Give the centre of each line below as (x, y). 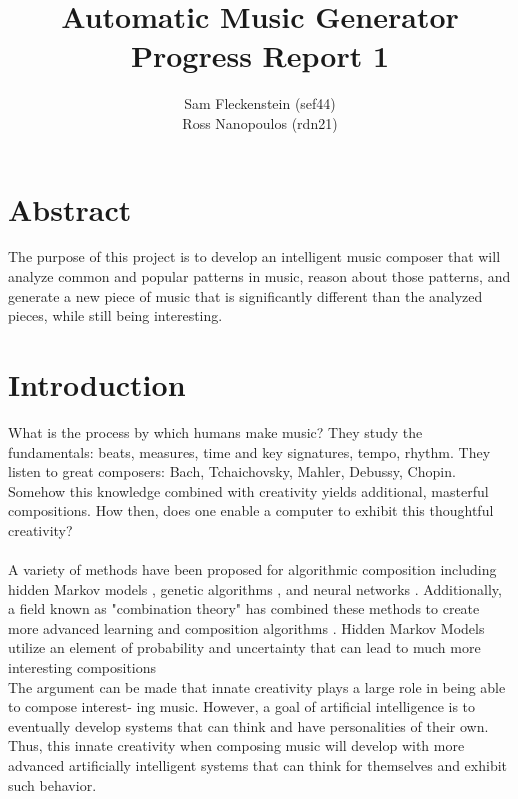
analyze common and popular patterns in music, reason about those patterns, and (259, 276)
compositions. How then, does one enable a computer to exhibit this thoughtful (251, 510)
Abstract (70, 208)
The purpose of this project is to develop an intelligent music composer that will (254, 256)
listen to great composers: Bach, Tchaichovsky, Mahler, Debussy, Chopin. (232, 471)
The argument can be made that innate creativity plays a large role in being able (257, 686)
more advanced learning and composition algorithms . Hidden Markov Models (246, 627)
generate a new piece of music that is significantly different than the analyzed (245, 295)
